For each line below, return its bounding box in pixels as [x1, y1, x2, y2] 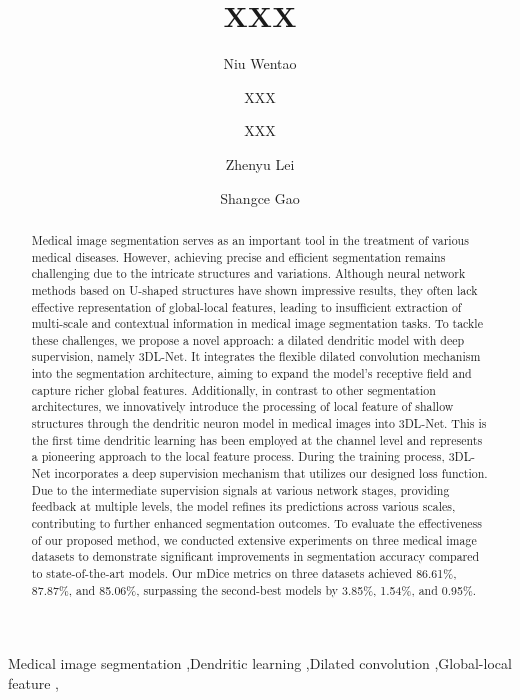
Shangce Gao [220, 187, 300, 208]
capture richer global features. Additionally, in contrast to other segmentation [31, 381, 436, 398]
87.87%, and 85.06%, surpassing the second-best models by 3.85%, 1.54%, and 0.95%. [31, 581, 477, 598]
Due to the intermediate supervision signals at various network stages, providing [31, 481, 450, 498]
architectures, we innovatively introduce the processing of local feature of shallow [31, 398, 454, 415]
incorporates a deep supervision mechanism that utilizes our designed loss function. [54, 465, 488, 482]
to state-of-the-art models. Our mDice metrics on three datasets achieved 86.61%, [31, 565, 457, 582]
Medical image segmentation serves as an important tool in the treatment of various [31, 231, 469, 248]
